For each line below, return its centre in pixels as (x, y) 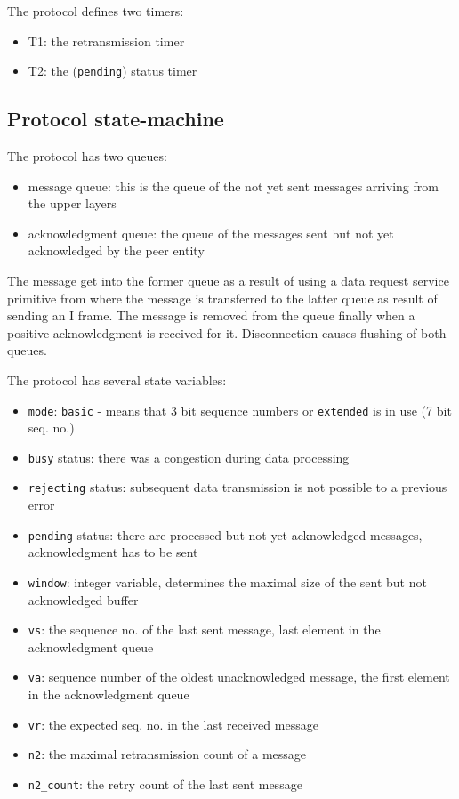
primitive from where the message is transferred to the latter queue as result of (222, 298)
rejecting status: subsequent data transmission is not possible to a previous (238, 487)
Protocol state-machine (116, 119)
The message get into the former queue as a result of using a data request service (228, 281)
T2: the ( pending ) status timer (113, 71)
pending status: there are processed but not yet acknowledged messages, (225, 534)
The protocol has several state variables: (117, 379)
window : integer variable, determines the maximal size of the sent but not (227, 581)
